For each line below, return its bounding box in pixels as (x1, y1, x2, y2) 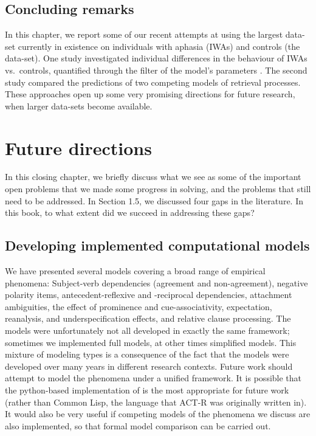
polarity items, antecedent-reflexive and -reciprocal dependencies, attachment (5, 288, 292, 301)
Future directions (5, 135, 152, 160)
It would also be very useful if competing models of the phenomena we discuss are (5, 407, 311, 420)
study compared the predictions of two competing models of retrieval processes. (5, 75, 301, 88)
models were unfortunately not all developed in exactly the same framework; (5, 324, 290, 337)
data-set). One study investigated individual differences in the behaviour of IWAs (5, 52, 307, 64)
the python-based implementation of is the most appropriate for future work (5, 384, 289, 396)
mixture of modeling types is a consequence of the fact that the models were (5, 348, 289, 361)
